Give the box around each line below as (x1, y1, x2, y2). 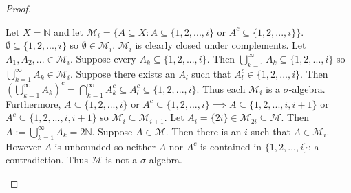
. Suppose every (70, 51, 136, 65)
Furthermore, (6, 96, 61, 111)
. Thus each (196, 81, 246, 95)
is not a (105, 152, 138, 167)
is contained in (200, 139, 262, 153)
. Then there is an (165, 124, 242, 138)
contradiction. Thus (6, 152, 88, 167)
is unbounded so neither (54, 139, 156, 153)
